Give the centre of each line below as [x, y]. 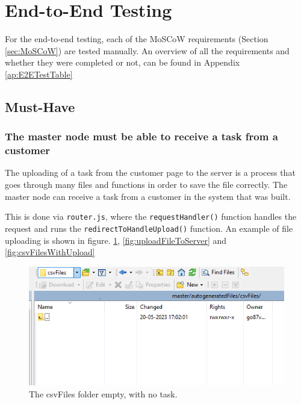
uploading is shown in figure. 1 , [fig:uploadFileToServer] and [116, 240]
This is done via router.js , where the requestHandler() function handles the [151, 216]
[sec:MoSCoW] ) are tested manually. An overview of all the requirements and [147, 50]
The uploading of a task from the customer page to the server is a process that [150, 172]
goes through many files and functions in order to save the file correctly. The [146, 185]
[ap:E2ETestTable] [39, 74]
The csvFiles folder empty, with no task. [103, 394]
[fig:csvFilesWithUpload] [50, 252]
